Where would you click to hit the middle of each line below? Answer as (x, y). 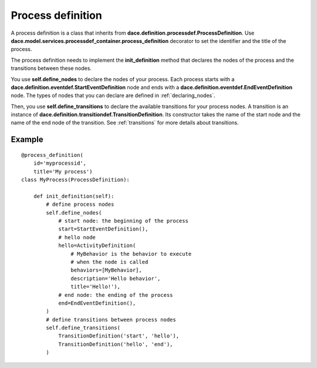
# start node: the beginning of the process (124, 221)
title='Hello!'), (95, 287)
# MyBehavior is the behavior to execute (131, 254)
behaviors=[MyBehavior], (106, 270)
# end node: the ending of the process (116, 295)
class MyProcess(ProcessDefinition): (76, 180)
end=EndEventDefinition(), (97, 303)
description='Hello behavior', (116, 278)
